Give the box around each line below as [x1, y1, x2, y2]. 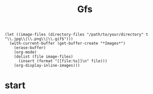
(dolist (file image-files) [14, 54, 73, 59]
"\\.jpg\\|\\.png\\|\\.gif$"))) [5, 36, 73, 41]
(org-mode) [14, 50, 37, 55]
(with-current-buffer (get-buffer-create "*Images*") [9, 41, 126, 46]
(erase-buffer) [14, 45, 46, 51]
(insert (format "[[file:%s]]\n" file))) [18, 59, 108, 64]
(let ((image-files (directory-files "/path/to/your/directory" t [5, 32, 148, 37]
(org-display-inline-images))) [14, 63, 80, 68]
